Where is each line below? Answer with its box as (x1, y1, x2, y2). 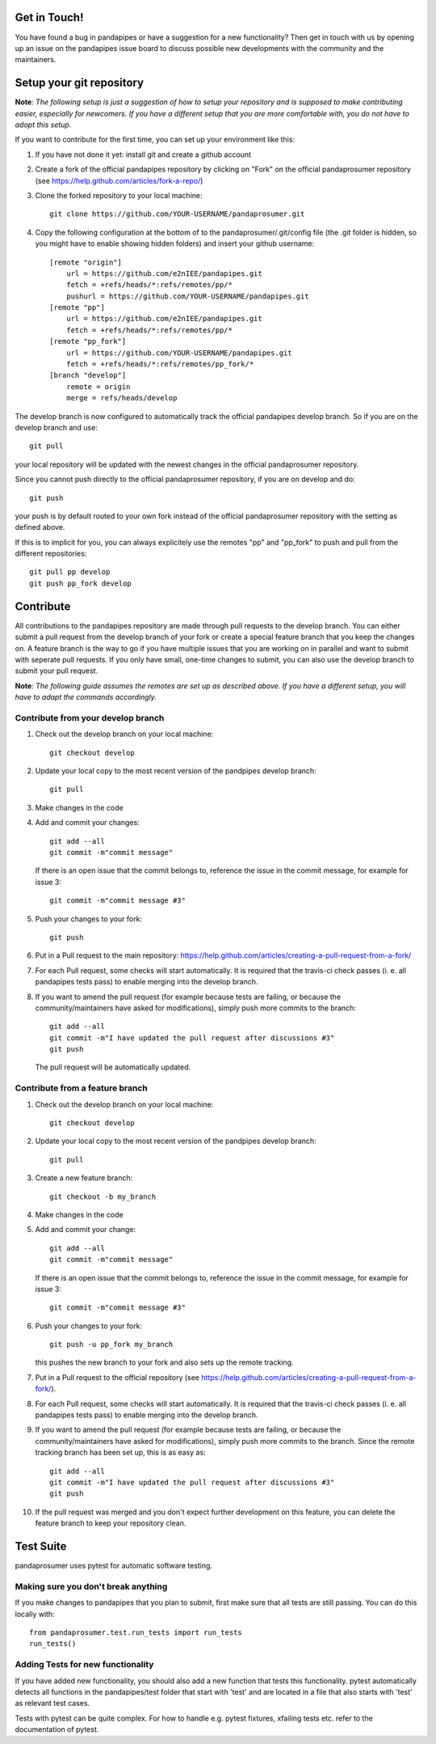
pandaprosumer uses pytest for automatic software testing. (15, 1561, 213, 1571)
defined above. (15, 523, 65, 532)
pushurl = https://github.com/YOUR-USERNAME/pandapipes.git (65, 291, 310, 301)
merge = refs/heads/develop (65, 393, 178, 403)
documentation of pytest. (15, 1725, 99, 1734)
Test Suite (15, 1539, 67, 1553)
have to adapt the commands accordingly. (15, 692, 157, 702)
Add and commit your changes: (35, 818, 140, 828)
